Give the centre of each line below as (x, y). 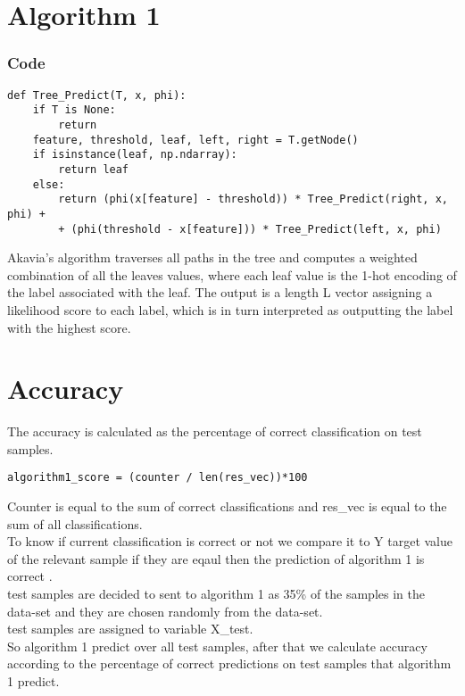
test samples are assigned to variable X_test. (130, 629)
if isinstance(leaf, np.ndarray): (135, 155)
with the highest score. (69, 327)
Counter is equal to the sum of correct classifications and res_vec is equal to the (227, 506)
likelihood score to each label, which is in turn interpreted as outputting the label (230, 309)
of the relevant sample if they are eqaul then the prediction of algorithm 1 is (216, 558)
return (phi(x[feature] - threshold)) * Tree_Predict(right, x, (253, 199)
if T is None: (74, 110)
